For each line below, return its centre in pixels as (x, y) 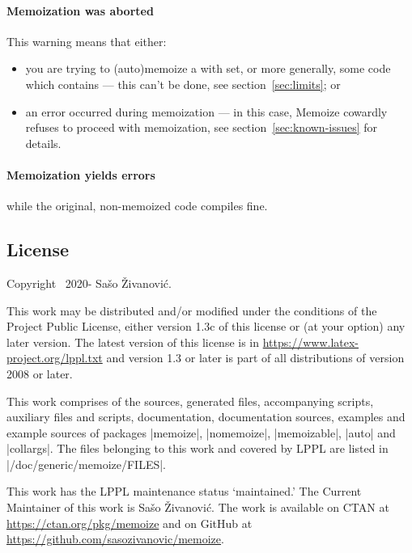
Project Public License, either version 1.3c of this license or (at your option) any (206, 326)
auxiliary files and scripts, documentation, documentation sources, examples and (206, 417)
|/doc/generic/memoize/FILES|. (87, 464)
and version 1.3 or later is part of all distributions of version (255, 358)
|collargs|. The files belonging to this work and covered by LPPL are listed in (198, 448)
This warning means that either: (87, 41)
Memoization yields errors (81, 174)
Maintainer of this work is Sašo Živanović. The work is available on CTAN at (198, 507)
